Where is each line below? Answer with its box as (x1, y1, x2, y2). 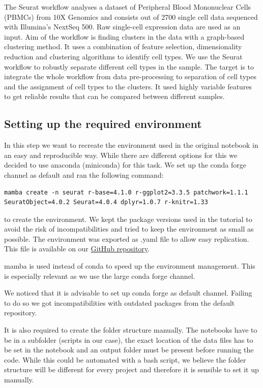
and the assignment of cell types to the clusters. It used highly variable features (4, 81, 252, 91)
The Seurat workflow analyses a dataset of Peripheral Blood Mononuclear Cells (4, 2, 251, 12)
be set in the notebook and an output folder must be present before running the (4, 344, 254, 355)
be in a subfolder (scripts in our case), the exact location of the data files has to (4, 334, 253, 345)
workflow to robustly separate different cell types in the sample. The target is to (4, 61, 254, 72)
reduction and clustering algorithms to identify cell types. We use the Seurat (4, 51, 243, 61)
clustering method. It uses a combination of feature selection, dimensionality (4, 41, 242, 52)
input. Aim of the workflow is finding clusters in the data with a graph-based (4, 31, 245, 42)
